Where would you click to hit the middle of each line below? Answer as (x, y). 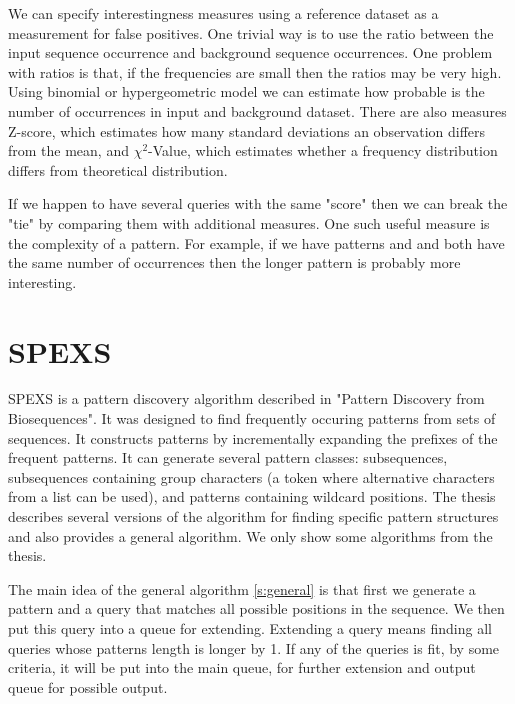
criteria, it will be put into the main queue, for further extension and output (242, 667)
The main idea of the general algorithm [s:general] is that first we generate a (242, 588)
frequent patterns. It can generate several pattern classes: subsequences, (228, 457)
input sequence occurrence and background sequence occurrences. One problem (250, 52)
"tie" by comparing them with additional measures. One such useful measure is (249, 222)
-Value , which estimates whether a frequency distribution (323, 150)
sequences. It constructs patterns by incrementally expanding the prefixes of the (253, 437)
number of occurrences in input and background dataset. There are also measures (257, 110)
